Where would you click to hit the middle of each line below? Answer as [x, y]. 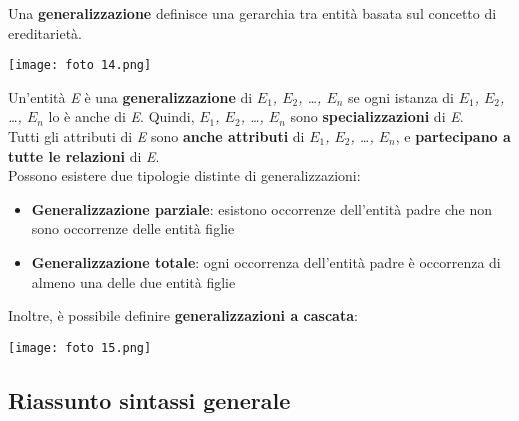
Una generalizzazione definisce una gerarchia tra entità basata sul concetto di [252, 13]
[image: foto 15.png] [80, 347]
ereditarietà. [45, 32]
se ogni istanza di [401, 96]
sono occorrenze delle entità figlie [133, 228]
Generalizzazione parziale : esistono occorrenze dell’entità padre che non [261, 208]
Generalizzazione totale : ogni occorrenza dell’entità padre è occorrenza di [266, 262]
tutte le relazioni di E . [84, 155]
